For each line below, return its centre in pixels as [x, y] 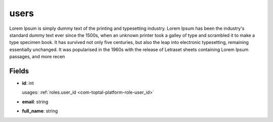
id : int [28, 83]
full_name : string [40, 111]
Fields [19, 71]
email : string [35, 102]
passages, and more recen [37, 57]
